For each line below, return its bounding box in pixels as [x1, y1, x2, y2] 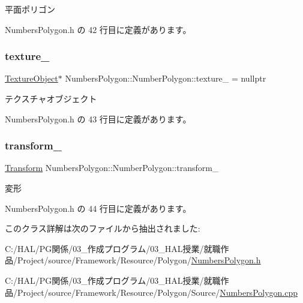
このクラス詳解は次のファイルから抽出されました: [5, 222, 200, 235]
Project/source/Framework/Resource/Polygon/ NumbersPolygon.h [17, 254, 261, 266]
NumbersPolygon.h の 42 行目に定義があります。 [5, 23, 191, 35]
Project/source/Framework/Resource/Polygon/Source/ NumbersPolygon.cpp [17, 286, 298, 298]
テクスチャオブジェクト [5, 92, 97, 104]
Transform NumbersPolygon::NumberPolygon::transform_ [5, 161, 219, 174]
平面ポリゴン [5, 3, 55, 15]
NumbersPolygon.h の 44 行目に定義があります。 [5, 202, 191, 214]
